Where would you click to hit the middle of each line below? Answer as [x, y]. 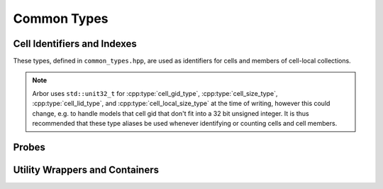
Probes [29, 147]
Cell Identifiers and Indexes [75, 44]
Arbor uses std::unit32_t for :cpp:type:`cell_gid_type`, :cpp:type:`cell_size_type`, [155, 93]
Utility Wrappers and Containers [86, 169]
